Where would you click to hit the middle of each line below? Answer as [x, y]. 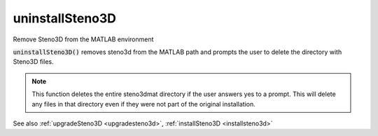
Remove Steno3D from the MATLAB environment [83, 39]
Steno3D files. [33, 62]
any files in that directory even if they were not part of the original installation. [143, 104]
